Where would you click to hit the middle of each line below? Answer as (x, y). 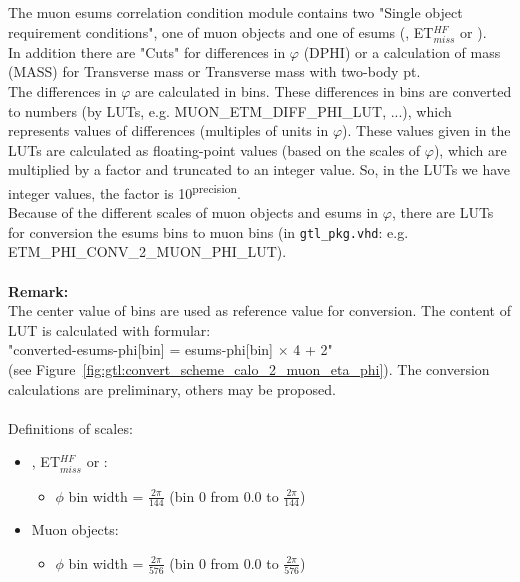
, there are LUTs (442, 212)
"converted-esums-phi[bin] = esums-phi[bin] (140, 349)
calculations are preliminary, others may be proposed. (172, 388)
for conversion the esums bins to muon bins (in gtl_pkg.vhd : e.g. (208, 231)
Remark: (38, 290)
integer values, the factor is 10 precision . (124, 191)
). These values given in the (426, 130)
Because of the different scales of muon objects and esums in (193, 212)
